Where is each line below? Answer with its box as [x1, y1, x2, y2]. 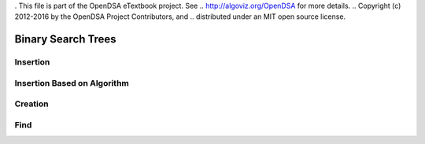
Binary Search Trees [14, 32, 117, 46]
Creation [14, 98, 49, 109]
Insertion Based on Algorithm [14, 77, 130, 88]
